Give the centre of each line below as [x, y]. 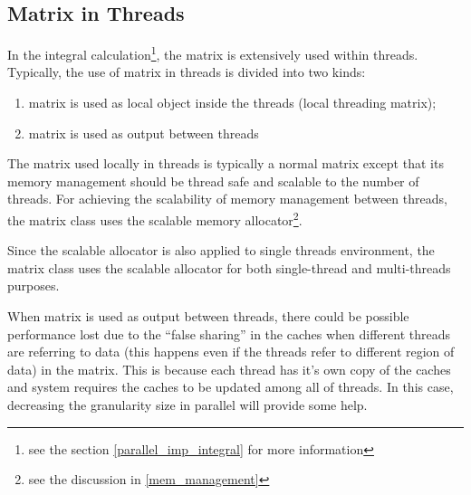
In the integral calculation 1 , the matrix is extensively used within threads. [213, 53]
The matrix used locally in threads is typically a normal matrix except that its [226, 163]
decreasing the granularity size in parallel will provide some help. [187, 405]
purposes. [34, 286]
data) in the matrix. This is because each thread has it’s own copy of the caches [229, 369]
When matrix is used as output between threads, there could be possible [208, 316]
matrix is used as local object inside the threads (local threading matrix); [232, 103]
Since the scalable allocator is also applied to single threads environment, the [221, 250]
